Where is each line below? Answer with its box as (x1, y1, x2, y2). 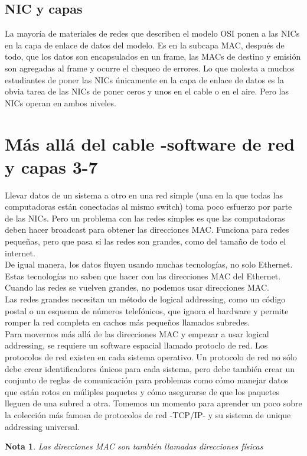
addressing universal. (5, 420, 80, 432)
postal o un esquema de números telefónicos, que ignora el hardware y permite (5, 304, 289, 317)
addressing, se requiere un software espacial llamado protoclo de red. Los (5, 339, 268, 351)
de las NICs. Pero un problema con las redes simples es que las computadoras (5, 211, 285, 224)
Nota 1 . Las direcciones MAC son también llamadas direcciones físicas (5, 440, 263, 452)
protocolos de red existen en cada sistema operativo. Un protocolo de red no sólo (5, 350, 297, 363)
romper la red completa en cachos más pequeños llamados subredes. (5, 316, 250, 328)
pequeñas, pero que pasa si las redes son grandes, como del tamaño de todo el (5, 235, 286, 247)
